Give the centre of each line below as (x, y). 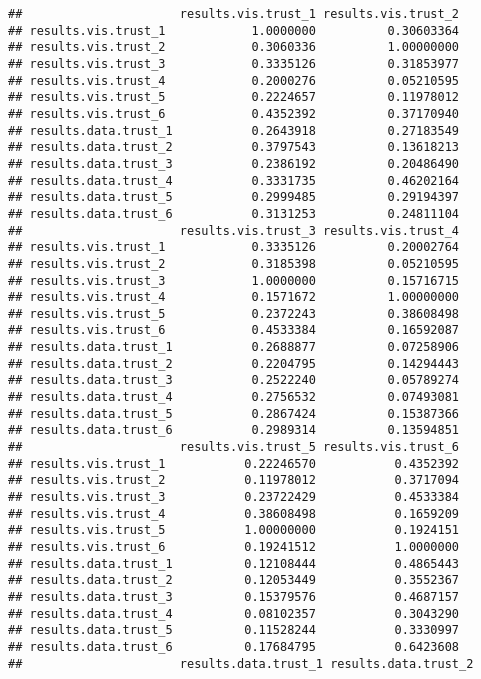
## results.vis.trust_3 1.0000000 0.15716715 (234, 280)
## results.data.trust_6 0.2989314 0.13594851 (234, 430)
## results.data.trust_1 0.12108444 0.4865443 (234, 563)
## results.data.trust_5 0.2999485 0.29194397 (234, 197)
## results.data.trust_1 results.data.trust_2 (241, 663)
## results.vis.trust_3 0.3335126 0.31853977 (234, 63)
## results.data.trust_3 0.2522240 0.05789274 (234, 380)
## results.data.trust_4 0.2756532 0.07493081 (234, 397)
